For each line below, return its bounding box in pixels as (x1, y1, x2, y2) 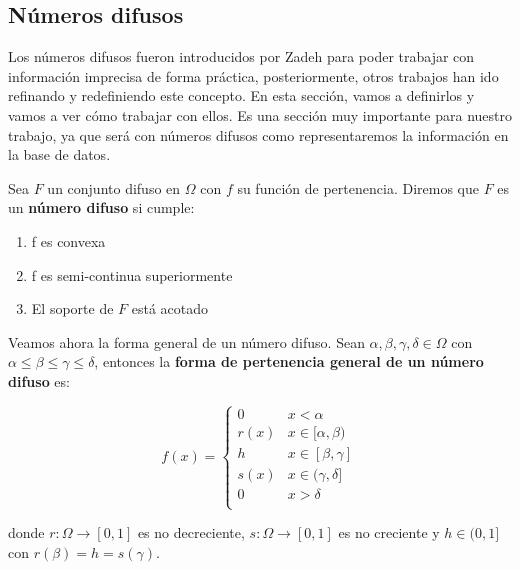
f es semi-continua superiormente (31, 264, 233, 285)
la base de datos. (8, 144, 111, 165)
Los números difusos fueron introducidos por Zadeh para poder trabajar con (8, 46, 475, 67)
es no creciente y (338, 522, 440, 543)
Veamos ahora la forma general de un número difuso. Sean (8, 331, 365, 352)
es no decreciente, (137, 522, 245, 543)
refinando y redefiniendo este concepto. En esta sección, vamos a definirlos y (8, 85, 475, 106)
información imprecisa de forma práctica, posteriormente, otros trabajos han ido (8, 65, 499, 86)
